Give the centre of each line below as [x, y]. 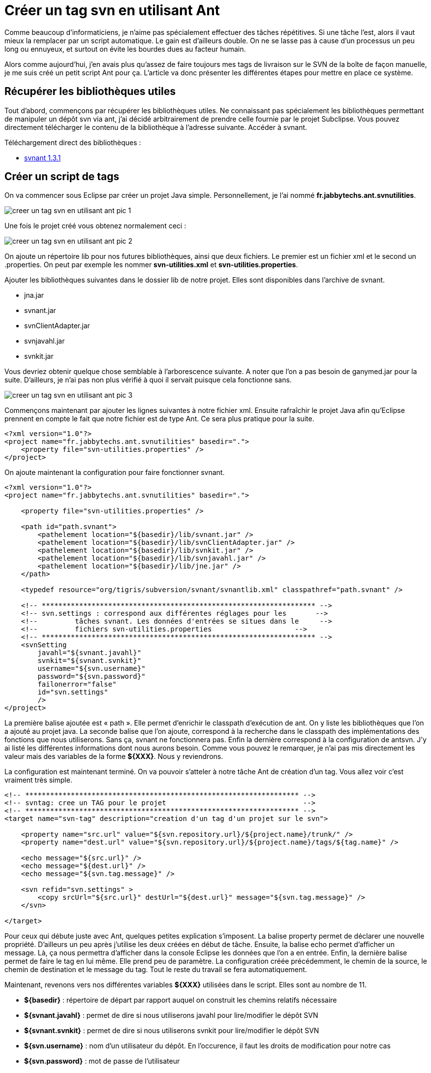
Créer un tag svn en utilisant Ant [112, 10]
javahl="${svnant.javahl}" [90, 653]
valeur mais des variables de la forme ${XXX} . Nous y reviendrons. [114, 757]
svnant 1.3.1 [43, 158]
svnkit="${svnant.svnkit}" [90, 661]
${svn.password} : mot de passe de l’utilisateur [102, 1061]
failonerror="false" [77, 684]
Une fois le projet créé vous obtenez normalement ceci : [95, 226]
